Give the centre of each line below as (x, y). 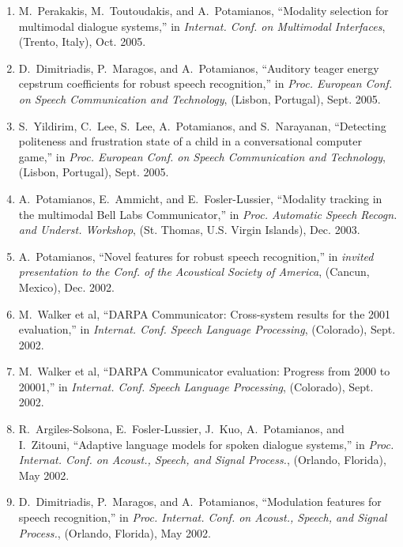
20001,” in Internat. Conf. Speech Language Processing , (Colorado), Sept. (196, 386)
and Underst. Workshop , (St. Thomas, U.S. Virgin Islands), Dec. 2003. (189, 230)
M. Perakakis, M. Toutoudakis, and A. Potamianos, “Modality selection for (203, 10)
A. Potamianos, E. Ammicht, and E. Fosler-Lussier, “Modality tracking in (200, 198)
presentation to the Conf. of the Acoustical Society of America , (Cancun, (194, 272)
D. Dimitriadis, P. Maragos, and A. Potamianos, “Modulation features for (200, 502)
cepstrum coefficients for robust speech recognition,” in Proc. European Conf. (205, 83)
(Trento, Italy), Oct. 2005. (82, 41)
